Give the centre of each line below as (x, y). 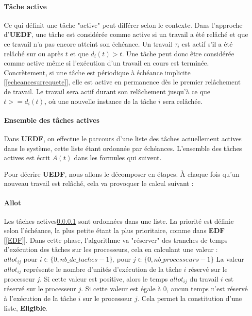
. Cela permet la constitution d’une (190, 298)
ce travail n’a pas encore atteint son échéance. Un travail (88, 43)
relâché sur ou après (34, 53)
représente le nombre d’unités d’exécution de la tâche (102, 269)
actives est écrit (27, 158)
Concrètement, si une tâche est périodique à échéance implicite (97, 72)
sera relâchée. (183, 101)
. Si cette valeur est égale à (121, 289)
